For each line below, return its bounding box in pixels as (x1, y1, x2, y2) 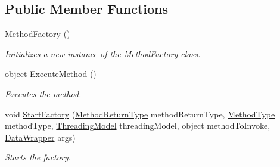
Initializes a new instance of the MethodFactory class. (5, 47, 201, 60)
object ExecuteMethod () (5, 67, 97, 80)
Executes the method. (5, 87, 82, 100)
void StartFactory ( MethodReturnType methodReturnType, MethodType (5, 107, 275, 120)
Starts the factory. (5, 151, 71, 163)
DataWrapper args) (5, 131, 76, 143)
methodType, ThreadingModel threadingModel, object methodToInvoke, (5, 119, 270, 132)
